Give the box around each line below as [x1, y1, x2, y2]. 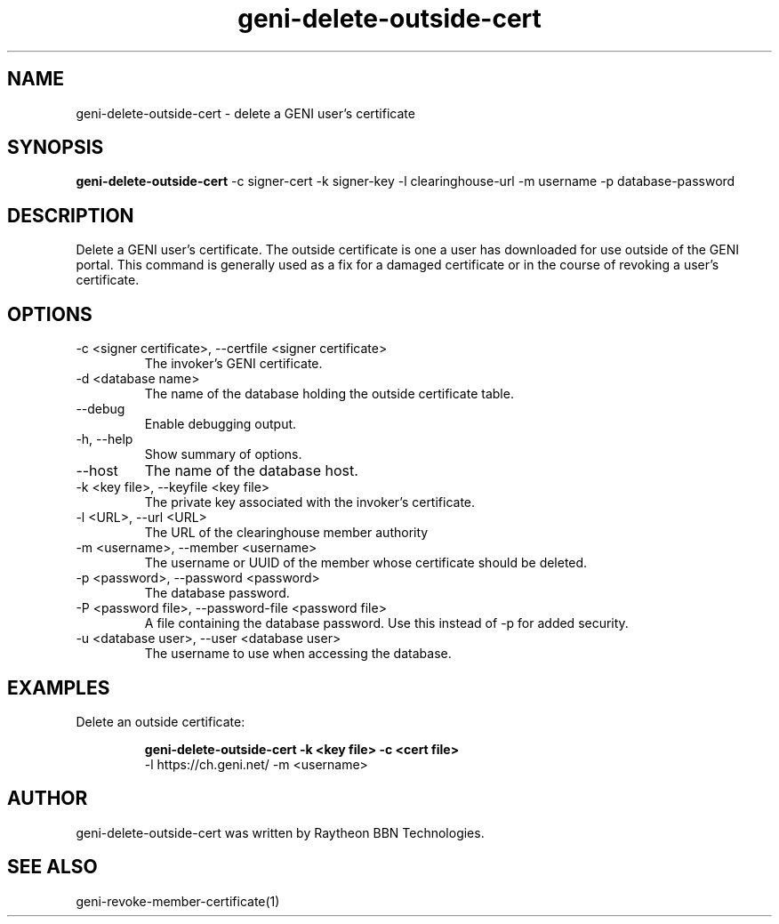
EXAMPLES [7, 676, 110, 699]
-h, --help [76, 431, 133, 447]
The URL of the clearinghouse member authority [144, 525, 429, 541]
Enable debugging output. [144, 416, 297, 432]
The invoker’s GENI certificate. [144, 356, 323, 372]
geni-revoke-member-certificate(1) [76, 893, 280, 909]
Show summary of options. [144, 446, 302, 462]
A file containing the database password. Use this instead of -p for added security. [144, 615, 629, 631]
